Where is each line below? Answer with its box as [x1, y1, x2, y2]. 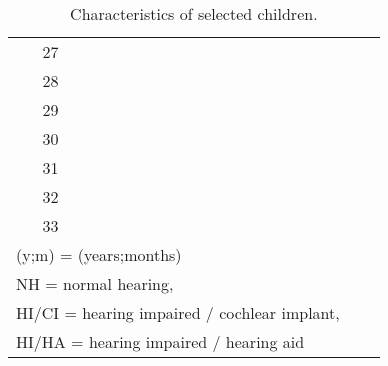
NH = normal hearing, [16, 272, 174, 295]
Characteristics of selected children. [70, 2, 318, 25]
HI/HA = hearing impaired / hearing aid [16, 330, 305, 353]
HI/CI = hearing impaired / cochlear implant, [16, 301, 340, 324]
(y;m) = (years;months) [16, 243, 182, 266]
